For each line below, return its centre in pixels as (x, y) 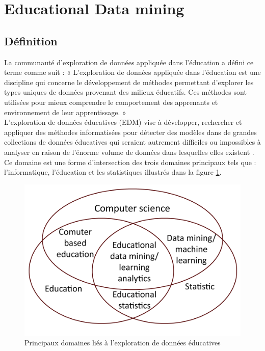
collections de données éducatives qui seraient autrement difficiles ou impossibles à (132, 142)
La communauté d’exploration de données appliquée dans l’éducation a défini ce (129, 62)
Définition (31, 40)
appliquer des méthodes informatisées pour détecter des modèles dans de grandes (130, 132)
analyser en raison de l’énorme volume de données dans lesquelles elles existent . (129, 152)
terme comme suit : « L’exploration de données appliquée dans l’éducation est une (132, 72)
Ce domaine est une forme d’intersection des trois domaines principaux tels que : (130, 162)
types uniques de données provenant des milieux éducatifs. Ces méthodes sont (125, 92)
